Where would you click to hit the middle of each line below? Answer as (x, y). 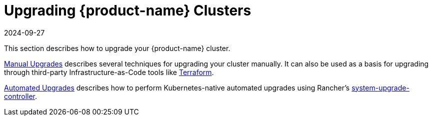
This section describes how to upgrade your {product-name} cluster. (117, 48)
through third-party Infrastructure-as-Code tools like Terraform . (109, 72)
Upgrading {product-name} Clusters (128, 10)
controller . (21, 96)
